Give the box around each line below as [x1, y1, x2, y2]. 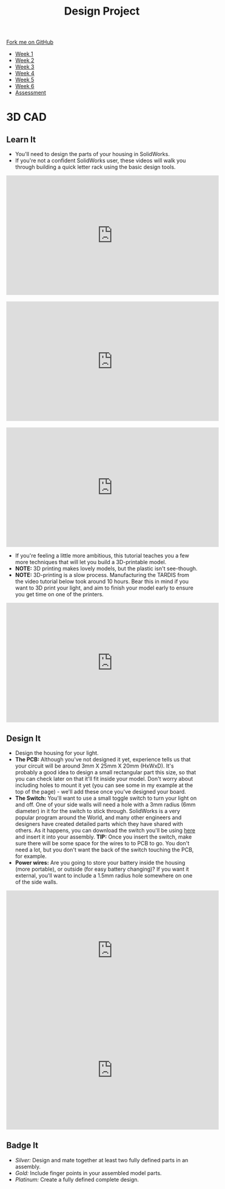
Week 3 [15, 63, 35, 70]
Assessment [15, 89, 47, 97]
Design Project [64, 4, 140, 18]
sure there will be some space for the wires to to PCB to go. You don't [15, 840, 190, 847]
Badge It [6, 1140, 38, 1151]
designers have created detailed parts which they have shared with [15, 820, 183, 827]
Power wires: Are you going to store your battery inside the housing [15, 859, 186, 866]
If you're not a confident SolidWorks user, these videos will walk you [15, 157, 186, 165]
